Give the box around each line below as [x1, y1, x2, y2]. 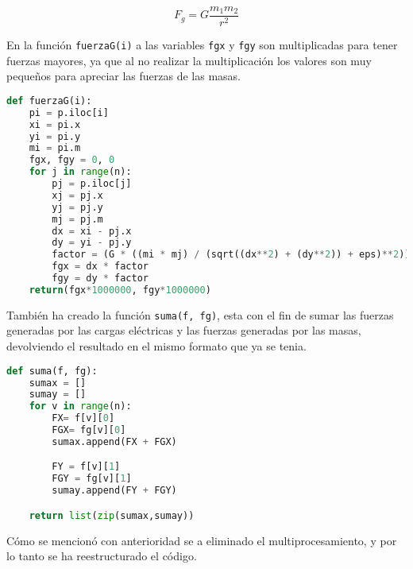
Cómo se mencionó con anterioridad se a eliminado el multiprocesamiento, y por [6, 532, 397, 548]
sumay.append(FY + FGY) [52, 485, 177, 497]
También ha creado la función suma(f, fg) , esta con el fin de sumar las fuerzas [6, 306, 394, 323]
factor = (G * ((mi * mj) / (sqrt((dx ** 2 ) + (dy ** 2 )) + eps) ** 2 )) [52, 249, 411, 261]
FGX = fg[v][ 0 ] [52, 424, 126, 435]
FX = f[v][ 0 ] [52, 412, 115, 424]
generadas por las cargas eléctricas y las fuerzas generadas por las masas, [6, 322, 361, 339]
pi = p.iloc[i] [29, 106, 109, 118]
